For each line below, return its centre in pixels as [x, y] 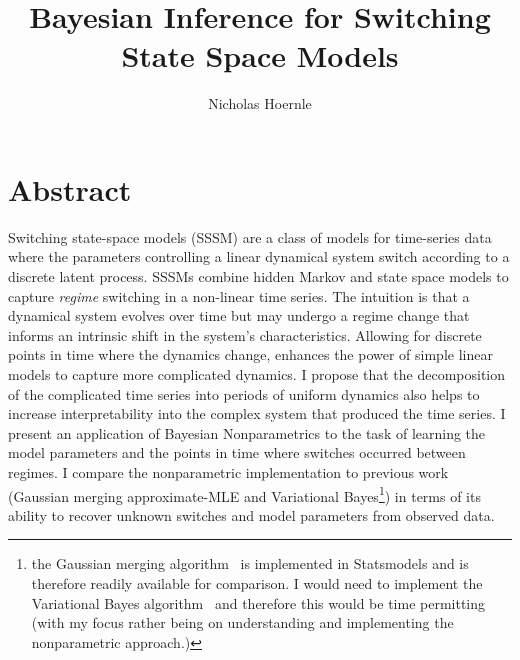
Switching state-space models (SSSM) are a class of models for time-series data [250, 236]
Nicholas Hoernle [260, 103]
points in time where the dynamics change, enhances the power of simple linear [250, 354]
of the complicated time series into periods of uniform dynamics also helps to [244, 393]
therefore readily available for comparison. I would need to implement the [257, 583]
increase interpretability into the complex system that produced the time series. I [257, 413]
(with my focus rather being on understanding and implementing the [242, 622]
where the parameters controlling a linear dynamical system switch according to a [259, 256]
